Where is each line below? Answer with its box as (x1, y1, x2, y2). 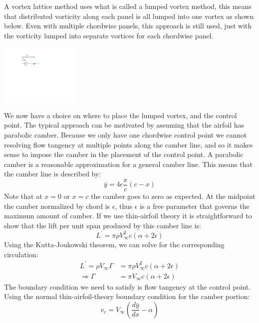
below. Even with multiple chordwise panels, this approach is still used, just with (4, 20, 252, 31)
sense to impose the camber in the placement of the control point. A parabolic (4, 149, 244, 160)
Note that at (4, 191, 42, 201)
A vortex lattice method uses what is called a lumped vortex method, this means (4, 1, 252, 11)
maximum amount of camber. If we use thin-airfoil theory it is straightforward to (4, 210, 252, 221)
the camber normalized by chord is (4, 200, 110, 211)
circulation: (4, 249, 38, 259)
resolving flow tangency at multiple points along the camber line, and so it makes (4, 139, 253, 150)
